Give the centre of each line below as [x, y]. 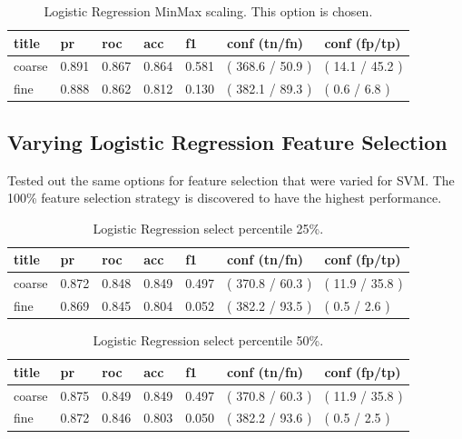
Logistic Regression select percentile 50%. [208, 340]
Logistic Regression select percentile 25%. [208, 228]
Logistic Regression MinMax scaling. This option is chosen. [208, 11]
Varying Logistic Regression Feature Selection [227, 141]
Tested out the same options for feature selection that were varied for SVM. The [231, 180]
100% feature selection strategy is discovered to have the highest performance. [225, 198]
